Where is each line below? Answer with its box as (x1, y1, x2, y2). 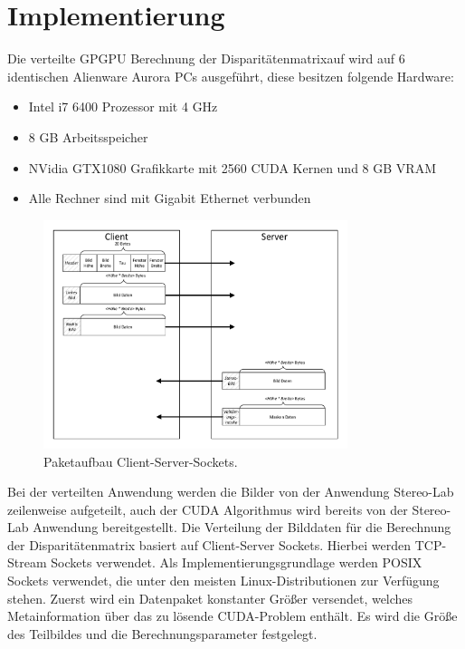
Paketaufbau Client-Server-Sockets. (43, 451, 238, 470)
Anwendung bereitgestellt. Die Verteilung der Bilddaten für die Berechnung (33, 518, 451, 537)
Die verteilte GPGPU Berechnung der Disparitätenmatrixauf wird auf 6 (7, 49, 405, 68)
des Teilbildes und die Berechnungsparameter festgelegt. (7, 624, 318, 643)
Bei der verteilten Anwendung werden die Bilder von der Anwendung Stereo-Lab (7, 482, 454, 501)
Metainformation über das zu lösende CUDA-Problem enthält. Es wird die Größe (7, 606, 458, 625)
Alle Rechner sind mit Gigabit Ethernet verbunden (28, 189, 311, 208)
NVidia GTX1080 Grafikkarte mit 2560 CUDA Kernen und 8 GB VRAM (28, 158, 436, 177)
